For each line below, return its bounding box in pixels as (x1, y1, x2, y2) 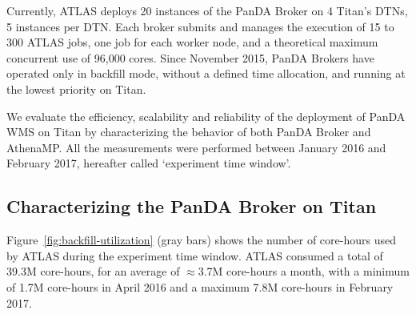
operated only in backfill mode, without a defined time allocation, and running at (6, 65, 406, 82)
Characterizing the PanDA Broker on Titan (6, 194, 377, 219)
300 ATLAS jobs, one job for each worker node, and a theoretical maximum (6, 34, 378, 50)
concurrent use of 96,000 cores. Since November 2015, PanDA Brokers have (6, 49, 374, 66)
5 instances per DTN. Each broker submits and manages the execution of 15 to (6, 18, 394, 34)
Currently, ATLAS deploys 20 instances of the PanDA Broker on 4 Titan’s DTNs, (6, 2, 408, 18)
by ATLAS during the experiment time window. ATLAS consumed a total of (6, 247, 383, 264)
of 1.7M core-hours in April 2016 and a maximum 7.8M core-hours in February (6, 278, 394, 295)
